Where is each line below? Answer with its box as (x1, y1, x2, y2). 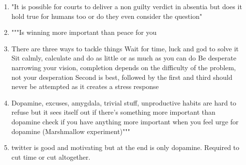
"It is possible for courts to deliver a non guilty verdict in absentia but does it (11, 1, 242, 11)
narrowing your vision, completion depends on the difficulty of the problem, (11, 62, 236, 72)
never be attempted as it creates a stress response (11, 81, 159, 91)
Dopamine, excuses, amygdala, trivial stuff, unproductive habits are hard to (11, 97, 236, 107)
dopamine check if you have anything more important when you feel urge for (11, 116, 239, 126)
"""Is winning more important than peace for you (11, 27, 157, 37)
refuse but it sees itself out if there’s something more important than (11, 107, 215, 117)
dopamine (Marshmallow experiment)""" (11, 126, 130, 136)
